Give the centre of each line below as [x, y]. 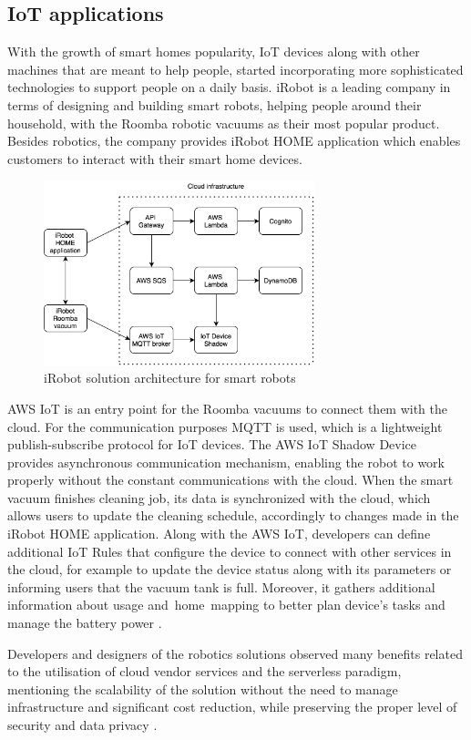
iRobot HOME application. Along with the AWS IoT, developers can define [219, 534]
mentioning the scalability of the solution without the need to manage [203, 689]
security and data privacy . [82, 725]
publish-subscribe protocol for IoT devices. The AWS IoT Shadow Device [212, 444]
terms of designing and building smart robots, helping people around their [215, 104]
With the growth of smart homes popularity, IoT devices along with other [214, 51]
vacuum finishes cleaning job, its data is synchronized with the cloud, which [219, 497]
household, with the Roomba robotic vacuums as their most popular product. [224, 123]
